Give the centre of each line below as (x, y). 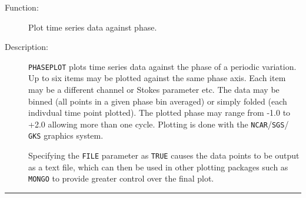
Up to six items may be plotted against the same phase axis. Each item (157, 78)
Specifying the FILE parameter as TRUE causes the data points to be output (164, 155)
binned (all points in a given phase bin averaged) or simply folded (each (158, 101)
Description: (26, 47)
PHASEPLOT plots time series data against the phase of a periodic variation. (162, 66)
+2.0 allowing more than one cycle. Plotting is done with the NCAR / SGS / (159, 124)
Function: (22, 7)
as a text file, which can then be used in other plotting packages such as (158, 167)
